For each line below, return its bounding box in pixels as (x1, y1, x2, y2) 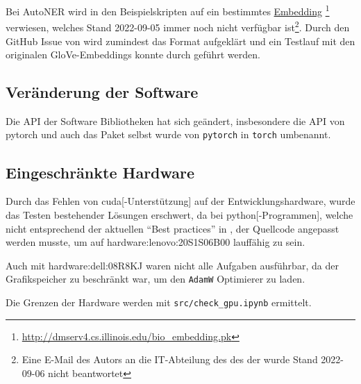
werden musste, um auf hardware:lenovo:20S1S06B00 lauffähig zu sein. (6, 235, 305, 249)
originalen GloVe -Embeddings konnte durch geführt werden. (6, 47, 260, 62)
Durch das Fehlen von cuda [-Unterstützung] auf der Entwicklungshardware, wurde (6, 194, 355, 208)
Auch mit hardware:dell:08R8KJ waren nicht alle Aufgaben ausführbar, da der (6, 258, 339, 272)
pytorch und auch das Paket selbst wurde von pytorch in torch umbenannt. (6, 127, 331, 142)
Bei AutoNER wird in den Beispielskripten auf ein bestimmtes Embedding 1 (6, 2, 330, 18)
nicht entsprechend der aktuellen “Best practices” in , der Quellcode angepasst (6, 221, 339, 235)
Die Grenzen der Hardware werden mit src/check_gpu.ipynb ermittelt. (6, 294, 312, 309)
